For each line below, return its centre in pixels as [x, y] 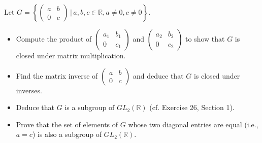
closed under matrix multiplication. [71, 55]
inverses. [29, 90]
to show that [205, 39]
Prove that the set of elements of [67, 124]
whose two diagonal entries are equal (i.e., [193, 124]
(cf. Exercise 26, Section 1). [192, 107]
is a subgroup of [90, 107]
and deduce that [158, 75]
